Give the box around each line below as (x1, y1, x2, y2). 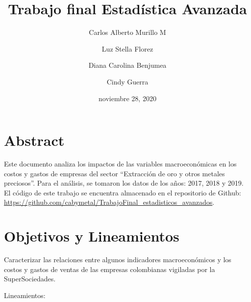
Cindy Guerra (106, 76, 149, 86)
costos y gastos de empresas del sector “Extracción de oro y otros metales (4, 168, 225, 178)
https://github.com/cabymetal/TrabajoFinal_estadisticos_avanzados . (4, 197, 215, 207)
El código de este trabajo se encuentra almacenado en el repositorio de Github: (4, 187, 241, 197)
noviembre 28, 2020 (99, 93, 156, 103)
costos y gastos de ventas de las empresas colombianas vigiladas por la (4, 264, 215, 274)
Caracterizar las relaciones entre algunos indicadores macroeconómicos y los (4, 254, 231, 265)
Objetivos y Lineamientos (4, 226, 179, 246)
